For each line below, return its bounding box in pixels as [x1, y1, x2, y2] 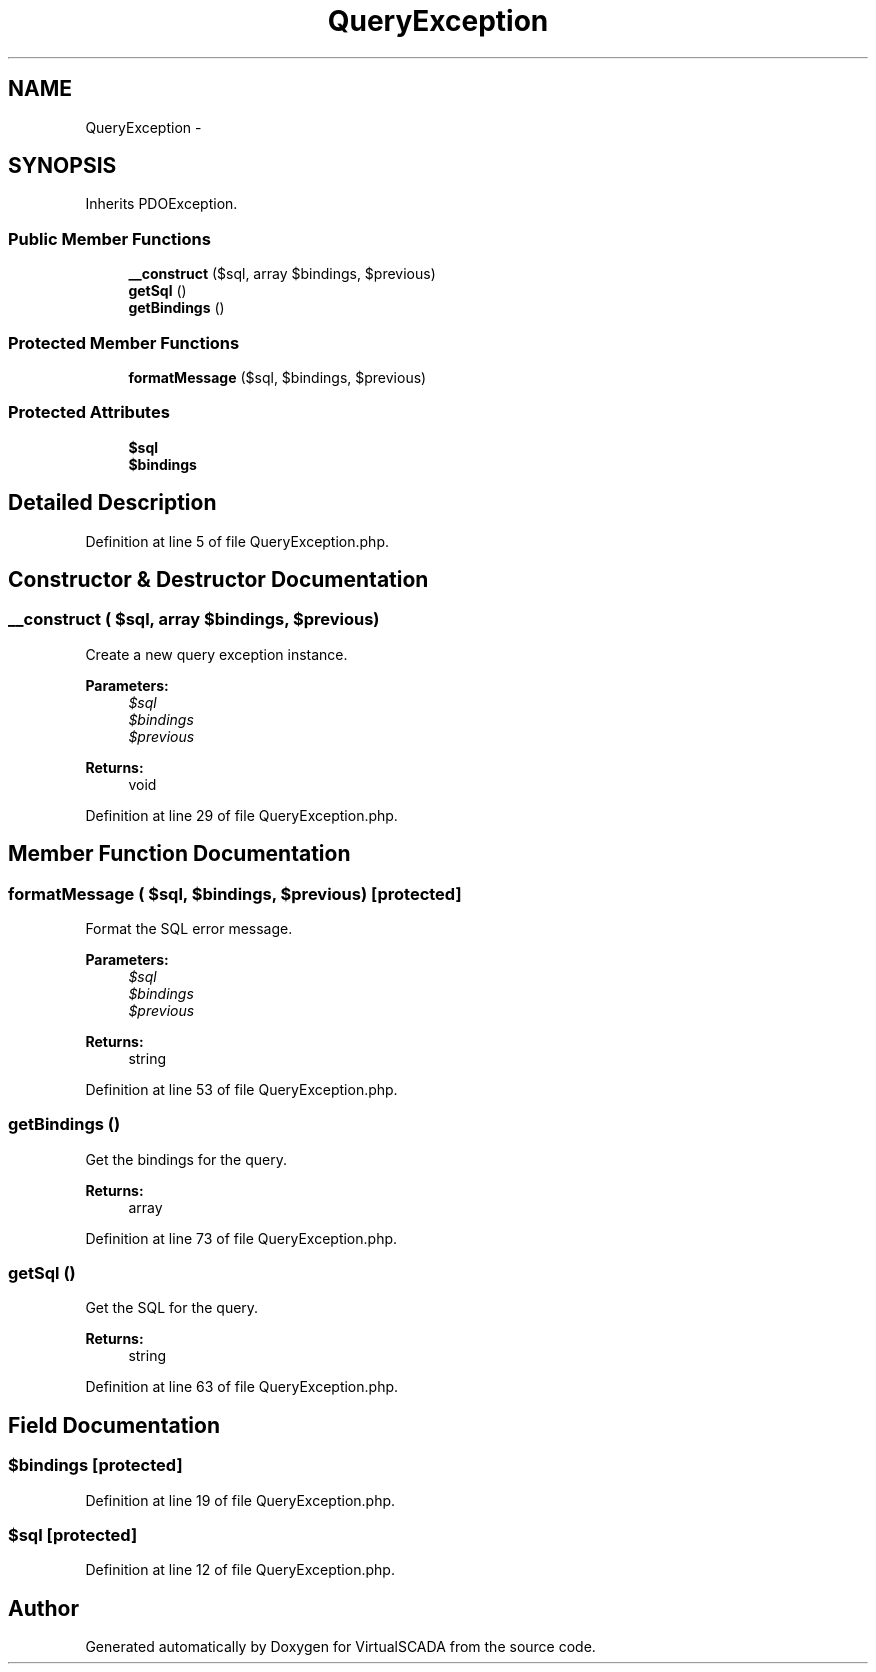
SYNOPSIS [8, 153, 117, 179]
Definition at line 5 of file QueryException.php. [85, 532, 389, 550]
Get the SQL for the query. [85, 1299, 259, 1317]
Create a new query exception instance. [85, 645, 348, 663]
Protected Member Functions [8, 332, 240, 353]
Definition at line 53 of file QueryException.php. [85, 1080, 398, 1098]
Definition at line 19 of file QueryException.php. [85, 1491, 396, 1509]
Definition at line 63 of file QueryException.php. [85, 1378, 399, 1396]
